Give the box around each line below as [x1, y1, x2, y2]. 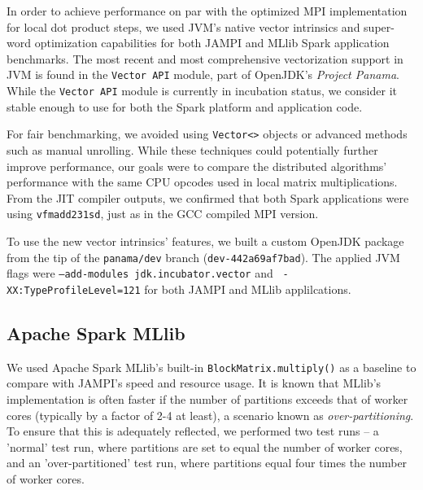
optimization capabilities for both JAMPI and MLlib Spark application [34, 34, 390, 51]
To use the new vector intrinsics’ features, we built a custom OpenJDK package [7, 232, 404, 249]
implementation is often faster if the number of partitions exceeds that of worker [7, 390, 408, 407]
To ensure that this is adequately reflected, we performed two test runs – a [7, 422, 379, 440]
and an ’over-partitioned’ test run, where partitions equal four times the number [7, 454, 408, 471]
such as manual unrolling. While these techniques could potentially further [7, 141, 378, 158]
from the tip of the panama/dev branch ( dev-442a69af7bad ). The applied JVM [7, 248, 400, 265]
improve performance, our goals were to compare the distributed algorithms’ [7, 157, 387, 174]
